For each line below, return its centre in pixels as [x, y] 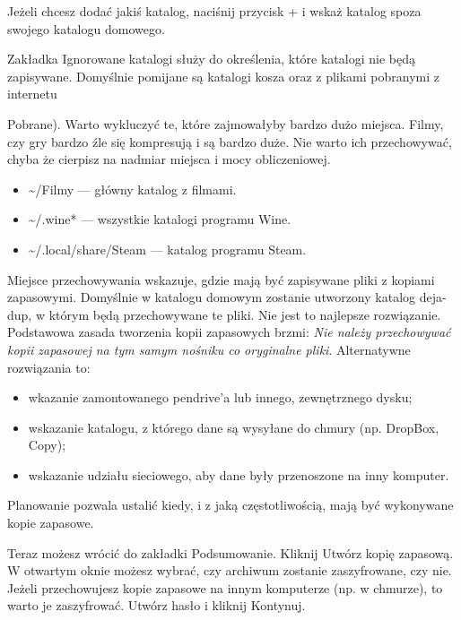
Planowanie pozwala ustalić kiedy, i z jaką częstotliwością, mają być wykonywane [230, 505]
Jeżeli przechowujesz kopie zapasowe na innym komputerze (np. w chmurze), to [225, 587]
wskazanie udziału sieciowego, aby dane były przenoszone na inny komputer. [239, 474]
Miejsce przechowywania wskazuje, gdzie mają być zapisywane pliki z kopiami [221, 279]
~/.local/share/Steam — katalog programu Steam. [167, 249]
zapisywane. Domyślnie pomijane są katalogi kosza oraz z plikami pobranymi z [224, 76]
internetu [32, 94]
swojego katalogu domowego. [86, 28]
